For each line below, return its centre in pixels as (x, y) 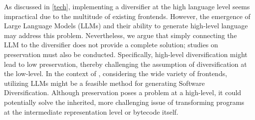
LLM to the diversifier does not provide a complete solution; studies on (111, 45)
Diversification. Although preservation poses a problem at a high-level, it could (123, 92)
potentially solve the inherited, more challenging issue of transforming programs (124, 102)
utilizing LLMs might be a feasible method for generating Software (104, 83)
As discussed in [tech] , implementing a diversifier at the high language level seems (127, 6)
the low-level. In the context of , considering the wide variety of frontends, (116, 73)
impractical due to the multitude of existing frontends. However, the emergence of (127, 16)
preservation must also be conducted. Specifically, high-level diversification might (126, 54)
